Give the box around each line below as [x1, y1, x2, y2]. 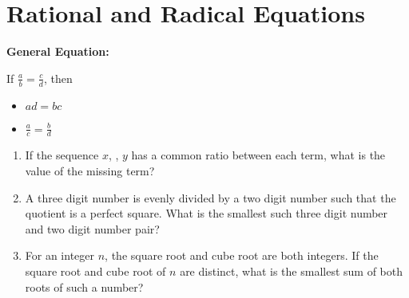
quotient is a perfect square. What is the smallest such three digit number [25, 205, 388, 222]
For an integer [25, 247, 95, 264]
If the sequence [25, 147, 99, 163]
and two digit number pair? [25, 220, 160, 237]
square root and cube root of [25, 262, 166, 279]
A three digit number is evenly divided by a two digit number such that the [25, 189, 396, 206]
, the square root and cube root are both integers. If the [105, 247, 379, 264]
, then [43, 69, 73, 86]
